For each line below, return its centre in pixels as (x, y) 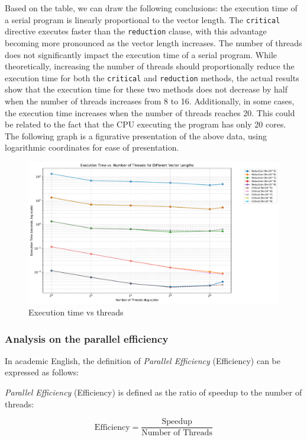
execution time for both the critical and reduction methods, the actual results (152, 77)
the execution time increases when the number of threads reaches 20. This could (150, 112)
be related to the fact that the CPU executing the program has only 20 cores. (146, 124)
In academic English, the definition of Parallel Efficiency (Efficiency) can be (143, 360)
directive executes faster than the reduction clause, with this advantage (136, 31)
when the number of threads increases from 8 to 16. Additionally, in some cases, (150, 101)
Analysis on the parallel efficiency (87, 338)
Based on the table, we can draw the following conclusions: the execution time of (151, 8)
